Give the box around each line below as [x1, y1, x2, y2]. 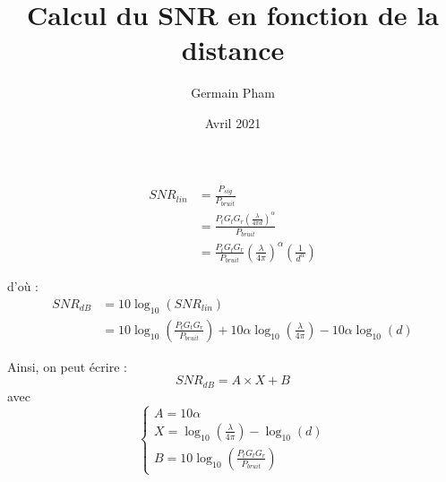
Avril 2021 [204, 113, 262, 132]
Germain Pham [191, 83, 275, 102]
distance [181, 31, 285, 68]
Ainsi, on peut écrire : [7, 357, 127, 375]
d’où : [7, 277, 39, 296]
